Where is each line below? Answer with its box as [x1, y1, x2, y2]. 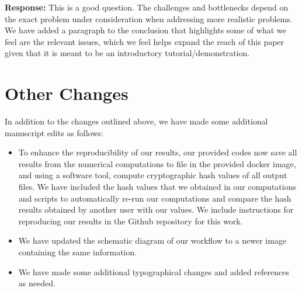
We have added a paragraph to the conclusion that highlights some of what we [5, 24, 286, 36]
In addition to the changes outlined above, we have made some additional [5, 115, 268, 127]
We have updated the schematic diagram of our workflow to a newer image [18, 234, 287, 247]
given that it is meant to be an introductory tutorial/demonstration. [5, 47, 250, 59]
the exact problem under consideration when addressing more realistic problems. [5, 12, 293, 25]
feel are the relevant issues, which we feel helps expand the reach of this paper [5, 35, 284, 47]
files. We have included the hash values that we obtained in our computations [18, 181, 296, 193]
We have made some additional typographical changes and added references [18, 265, 289, 278]
